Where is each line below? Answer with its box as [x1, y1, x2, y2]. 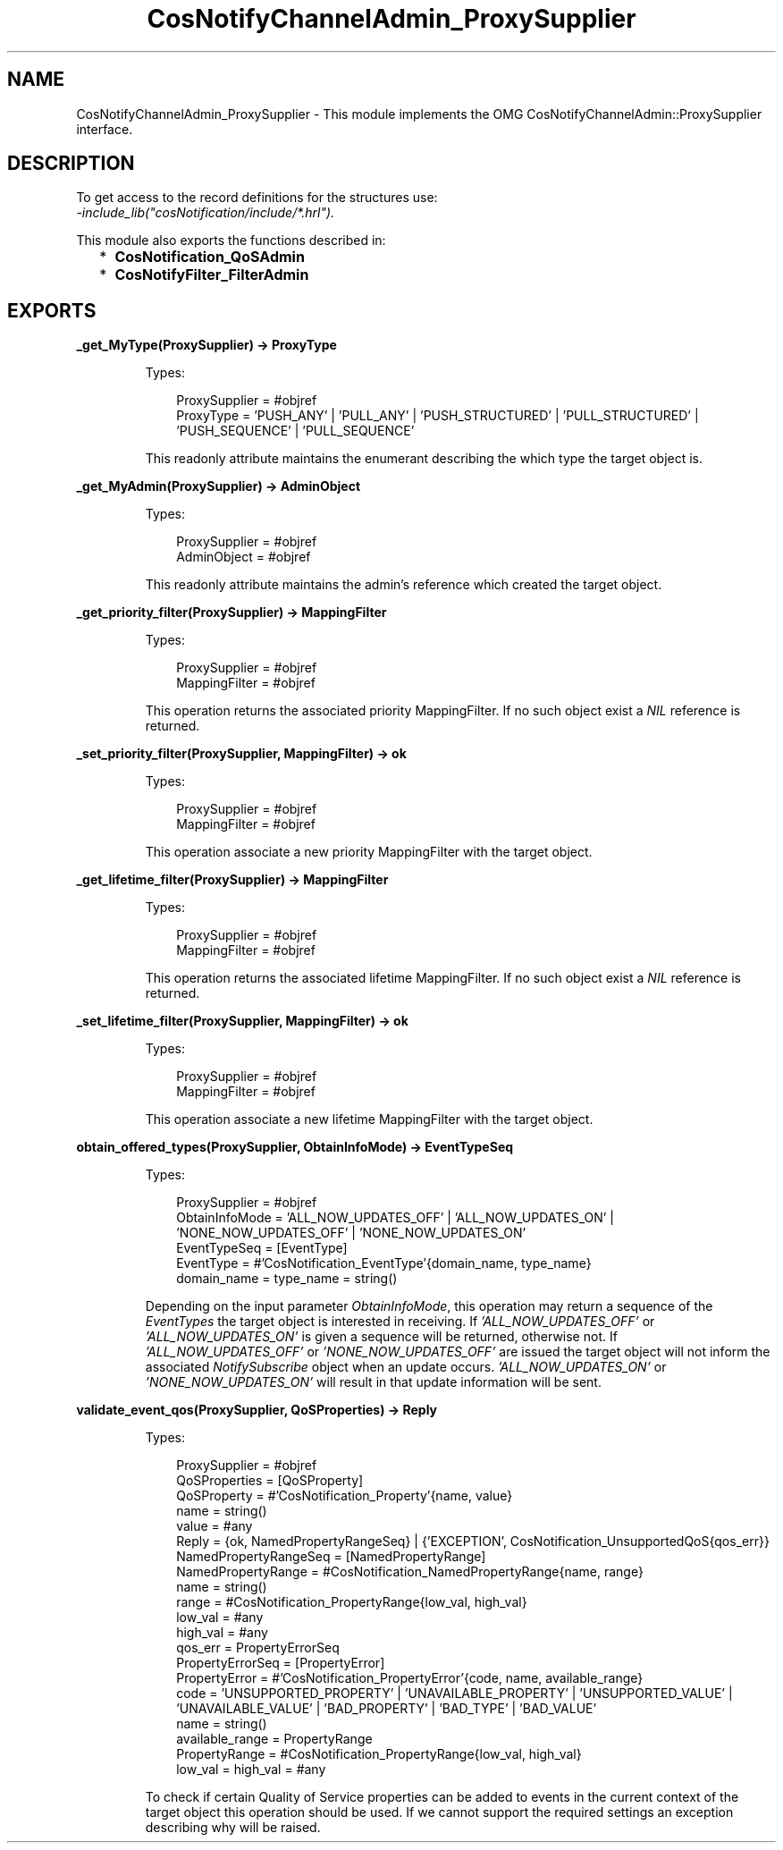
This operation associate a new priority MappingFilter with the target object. [145, 844, 593, 860]
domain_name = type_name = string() [176, 1271, 398, 1287]
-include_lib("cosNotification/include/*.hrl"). [76, 205, 335, 221]
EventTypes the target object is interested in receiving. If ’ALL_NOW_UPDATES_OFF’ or [145, 1314, 655, 1330]
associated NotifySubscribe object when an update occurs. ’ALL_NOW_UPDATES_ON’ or [145, 1359, 667, 1375]
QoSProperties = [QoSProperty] [176, 1473, 364, 1489]
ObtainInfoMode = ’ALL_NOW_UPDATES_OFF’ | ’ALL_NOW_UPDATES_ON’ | [176, 1210, 615, 1226]
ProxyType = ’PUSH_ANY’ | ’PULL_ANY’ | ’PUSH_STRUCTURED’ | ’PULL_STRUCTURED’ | [176, 408, 699, 424]
